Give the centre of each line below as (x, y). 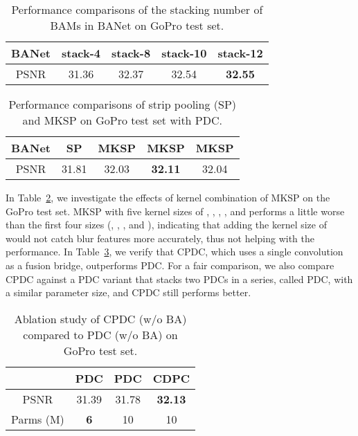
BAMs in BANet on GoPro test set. (137, 25)
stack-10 (184, 53)
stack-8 (131, 53)
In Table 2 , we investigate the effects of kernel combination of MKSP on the (168, 197)
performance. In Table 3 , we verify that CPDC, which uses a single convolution (174, 252)
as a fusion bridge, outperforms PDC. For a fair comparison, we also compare (170, 265)
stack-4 (81, 53)
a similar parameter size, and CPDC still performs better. (128, 292)
